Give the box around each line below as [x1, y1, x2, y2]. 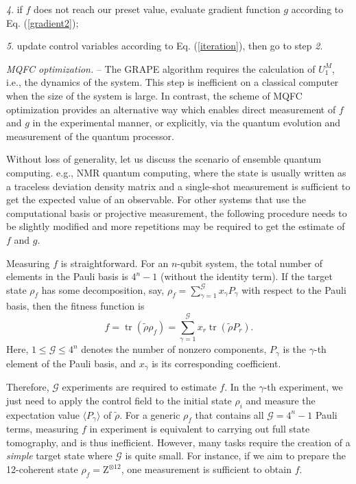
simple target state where [6, 448, 112, 463]
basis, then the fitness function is [6, 299, 145, 313]
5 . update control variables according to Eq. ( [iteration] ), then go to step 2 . [6, 38, 323, 53]
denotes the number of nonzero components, [81, 342, 267, 356]
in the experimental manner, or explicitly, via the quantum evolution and [32, 115, 341, 130]
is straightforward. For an [60, 255, 169, 270]
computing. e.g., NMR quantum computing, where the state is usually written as [6, 165, 346, 179]
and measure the [246, 393, 316, 407]
